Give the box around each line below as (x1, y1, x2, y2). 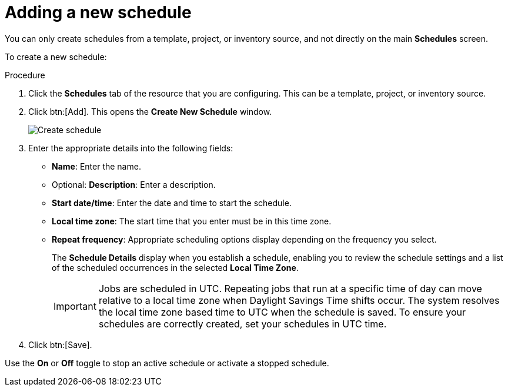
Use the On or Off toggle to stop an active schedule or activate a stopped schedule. (5, 357, 329, 368)
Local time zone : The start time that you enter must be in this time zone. (52, 216, 332, 226)
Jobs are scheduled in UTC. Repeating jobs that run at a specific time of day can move (98, 282, 482, 294)
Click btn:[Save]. (28, 339, 92, 350)
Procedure (5, 69, 45, 80)
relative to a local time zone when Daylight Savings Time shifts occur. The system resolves (98, 294, 500, 306)
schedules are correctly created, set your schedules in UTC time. (98, 317, 387, 330)
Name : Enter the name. (52, 161, 141, 171)
